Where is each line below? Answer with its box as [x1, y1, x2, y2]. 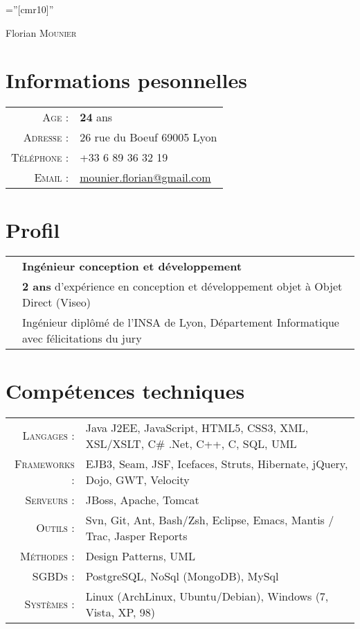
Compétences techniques [6, 376, 245, 404]
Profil [6, 215, 60, 243]
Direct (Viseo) [22, 294, 91, 311]
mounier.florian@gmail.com [80, 169, 211, 186]
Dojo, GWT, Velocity [85, 471, 190, 488]
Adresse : [23, 129, 69, 146]
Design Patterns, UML [85, 547, 195, 564]
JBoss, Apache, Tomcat [85, 491, 199, 508]
